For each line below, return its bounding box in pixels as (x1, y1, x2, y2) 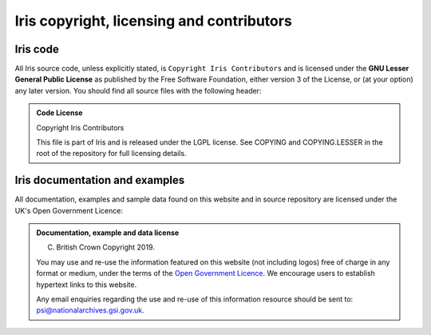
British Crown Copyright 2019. (56, 242, 155, 252)
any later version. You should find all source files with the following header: (14, 86, 262, 95)
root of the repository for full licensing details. (36, 149, 187, 158)
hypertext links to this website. (36, 280, 137, 289)
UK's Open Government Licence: (14, 205, 124, 215)
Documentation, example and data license (36, 228, 180, 237)
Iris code (14, 42, 59, 56)
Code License (36, 108, 83, 118)
